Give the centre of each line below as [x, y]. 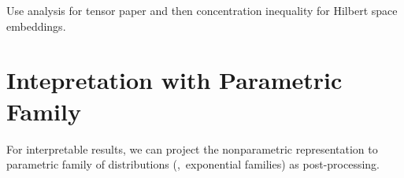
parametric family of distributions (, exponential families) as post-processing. [193, 164]
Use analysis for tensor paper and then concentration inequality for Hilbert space [202, 10]
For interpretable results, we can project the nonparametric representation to [192, 148]
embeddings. [36, 26]
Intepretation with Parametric [174, 80]
